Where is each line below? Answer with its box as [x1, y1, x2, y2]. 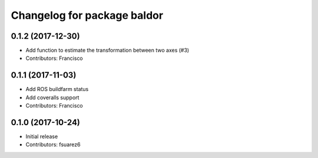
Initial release [25, 133, 58, 140]
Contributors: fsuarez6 [25, 141, 81, 148]
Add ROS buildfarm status [25, 86, 89, 93]
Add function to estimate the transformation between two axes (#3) [25, 47, 190, 54]
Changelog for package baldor [11, 9, 164, 22]
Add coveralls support [25, 94, 79, 101]
